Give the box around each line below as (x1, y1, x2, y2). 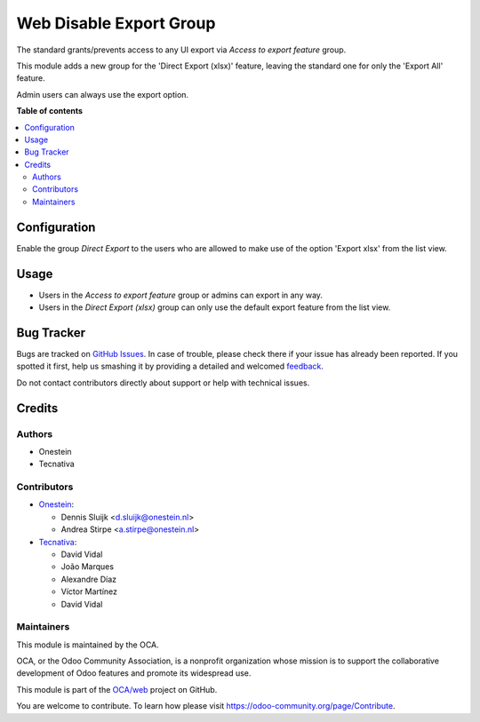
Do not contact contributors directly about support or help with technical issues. (16, 377, 310, 388)
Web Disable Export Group (16, 13, 216, 33)
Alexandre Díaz (60, 574, 117, 584)
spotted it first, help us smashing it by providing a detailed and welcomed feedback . (16, 361, 324, 372)
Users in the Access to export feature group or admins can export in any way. (38, 290, 324, 300)
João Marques (60, 561, 115, 572)
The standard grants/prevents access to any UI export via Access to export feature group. (16, 44, 347, 55)
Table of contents (16, 106, 84, 116)
